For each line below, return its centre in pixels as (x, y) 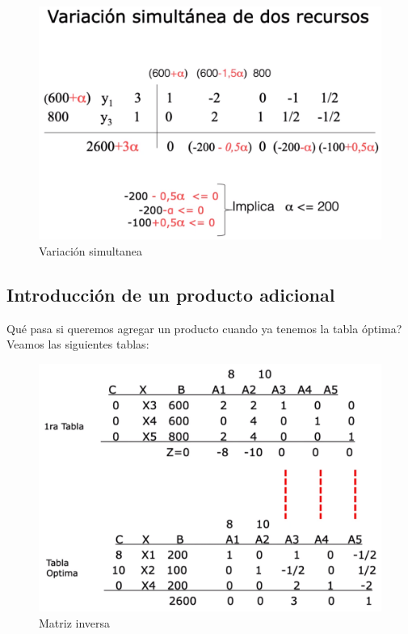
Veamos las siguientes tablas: (78, 344)
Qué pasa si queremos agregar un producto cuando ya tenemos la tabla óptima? (204, 328)
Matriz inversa (75, 622)
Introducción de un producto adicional (171, 294)
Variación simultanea (91, 250)
